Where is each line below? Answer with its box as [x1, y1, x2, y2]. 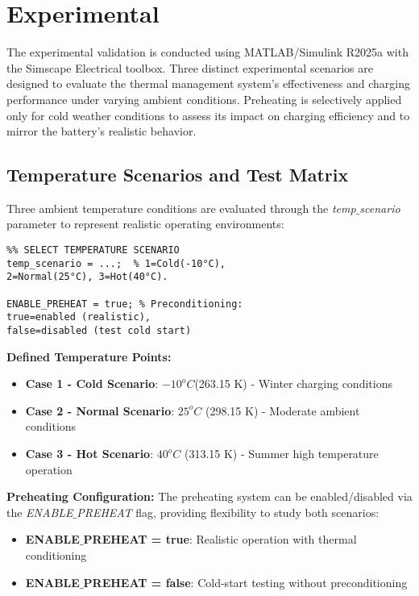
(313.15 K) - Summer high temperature [184, 445, 379, 462]
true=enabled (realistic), [6, 311, 151, 323]
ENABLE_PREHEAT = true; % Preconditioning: [6, 298, 243, 310]
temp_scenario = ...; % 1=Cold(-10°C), [6, 257, 226, 269]
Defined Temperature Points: [6, 348, 172, 365]
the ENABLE [6, 503, 73, 520]
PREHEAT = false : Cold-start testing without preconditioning [83, 573, 408, 590]
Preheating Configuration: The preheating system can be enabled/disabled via [6, 488, 413, 505]
